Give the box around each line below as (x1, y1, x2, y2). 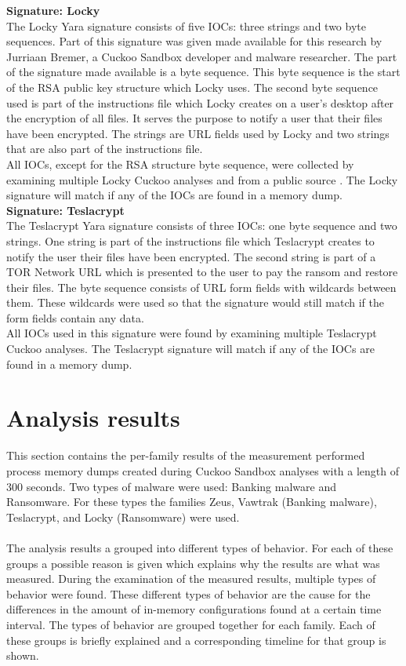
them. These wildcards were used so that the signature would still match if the (6, 294, 384, 311)
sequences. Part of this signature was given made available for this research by (6, 33, 382, 49)
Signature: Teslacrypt (6, 202, 125, 218)
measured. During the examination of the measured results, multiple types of (6, 570, 376, 587)
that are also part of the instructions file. (6, 140, 203, 157)
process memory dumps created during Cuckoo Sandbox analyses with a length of (6, 462, 400, 479)
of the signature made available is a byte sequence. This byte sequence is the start (6, 64, 401, 80)
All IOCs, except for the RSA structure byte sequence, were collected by (6, 155, 354, 172)
